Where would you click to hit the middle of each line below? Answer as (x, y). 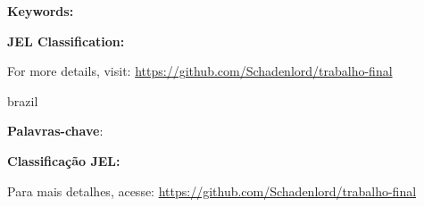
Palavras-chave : (55, 131)
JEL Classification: (66, 41)
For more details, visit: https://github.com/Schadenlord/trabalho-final (200, 71)
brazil (23, 100)
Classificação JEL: (64, 160)
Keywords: (41, 11)
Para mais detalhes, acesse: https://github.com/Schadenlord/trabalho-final (212, 190)
